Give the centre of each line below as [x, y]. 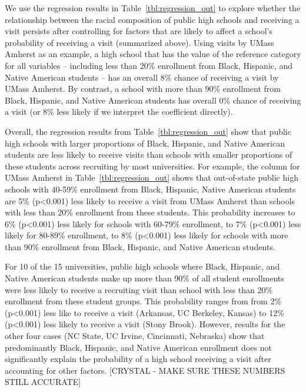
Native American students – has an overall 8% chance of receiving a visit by [142, 77]
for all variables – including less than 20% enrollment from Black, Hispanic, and [149, 65]
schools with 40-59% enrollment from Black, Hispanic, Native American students [150, 189]
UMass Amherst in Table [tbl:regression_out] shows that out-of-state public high [152, 177]
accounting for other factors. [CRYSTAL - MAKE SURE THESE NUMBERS [145, 370]
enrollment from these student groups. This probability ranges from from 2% [143, 301]
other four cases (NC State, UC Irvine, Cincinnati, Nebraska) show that [135, 336]
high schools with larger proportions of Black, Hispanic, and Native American [145, 143]
